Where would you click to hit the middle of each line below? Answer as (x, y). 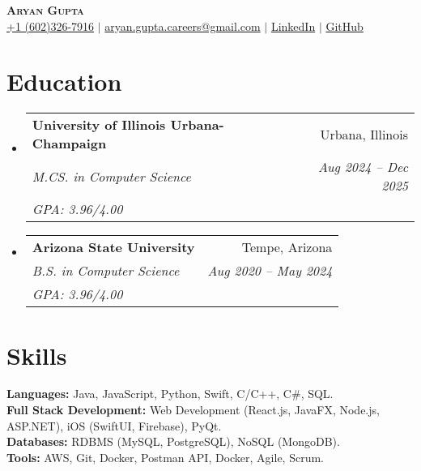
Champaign (69, 143)
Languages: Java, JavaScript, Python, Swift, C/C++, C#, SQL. (170, 394)
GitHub (344, 26)
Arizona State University (113, 247)
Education (64, 81)
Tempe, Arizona (287, 247)
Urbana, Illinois (364, 134)
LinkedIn (293, 26)
